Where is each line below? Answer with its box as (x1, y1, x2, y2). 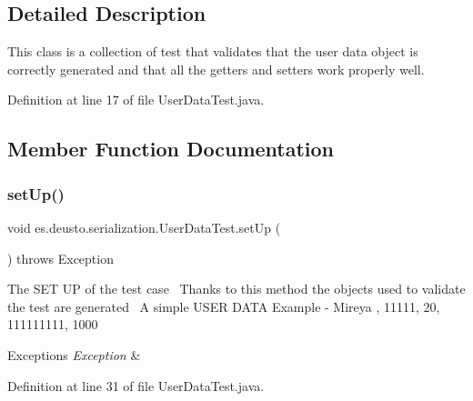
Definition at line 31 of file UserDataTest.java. (7, 376, 265, 395)
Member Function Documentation (7, 135, 335, 163)
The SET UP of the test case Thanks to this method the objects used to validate (7, 279, 466, 298)
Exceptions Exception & (7, 345, 141, 364)
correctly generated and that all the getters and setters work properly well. (7, 59, 425, 78)
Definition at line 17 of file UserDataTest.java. (7, 90, 265, 109)
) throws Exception (7, 248, 114, 267)
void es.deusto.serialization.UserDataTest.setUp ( (7, 217, 281, 236)
